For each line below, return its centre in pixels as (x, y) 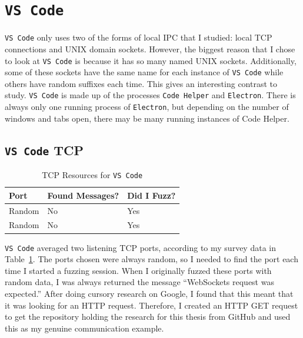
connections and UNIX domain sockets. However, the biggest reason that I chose (150, 48)
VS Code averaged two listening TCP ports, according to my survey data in (140, 247)
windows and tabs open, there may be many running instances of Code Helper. (147, 118)
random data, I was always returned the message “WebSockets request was (139, 282)
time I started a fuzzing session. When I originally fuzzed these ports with (138, 270)
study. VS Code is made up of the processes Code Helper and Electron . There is (150, 95)
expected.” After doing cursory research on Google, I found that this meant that (149, 293)
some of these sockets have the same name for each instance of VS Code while (144, 72)
